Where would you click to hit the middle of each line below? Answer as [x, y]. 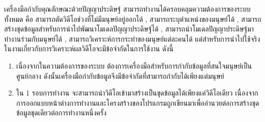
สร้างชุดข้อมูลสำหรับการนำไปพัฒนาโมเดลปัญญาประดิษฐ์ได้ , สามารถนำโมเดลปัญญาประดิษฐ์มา [129, 29]
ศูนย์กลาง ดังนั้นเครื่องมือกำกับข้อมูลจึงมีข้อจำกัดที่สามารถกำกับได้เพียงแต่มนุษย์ [120, 75]
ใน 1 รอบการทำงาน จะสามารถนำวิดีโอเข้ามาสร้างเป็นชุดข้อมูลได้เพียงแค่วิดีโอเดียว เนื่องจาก [137, 93]
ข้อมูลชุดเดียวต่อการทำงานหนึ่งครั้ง [61, 113]
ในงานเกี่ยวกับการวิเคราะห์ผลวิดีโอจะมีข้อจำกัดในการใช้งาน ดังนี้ [89, 49]
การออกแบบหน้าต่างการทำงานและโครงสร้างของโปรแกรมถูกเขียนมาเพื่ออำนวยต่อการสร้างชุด [138, 102]
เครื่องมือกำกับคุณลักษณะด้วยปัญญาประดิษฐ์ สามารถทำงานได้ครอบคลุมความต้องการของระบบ [127, 9]
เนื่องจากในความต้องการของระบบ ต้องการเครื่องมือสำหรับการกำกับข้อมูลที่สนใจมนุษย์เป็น [134, 65]
